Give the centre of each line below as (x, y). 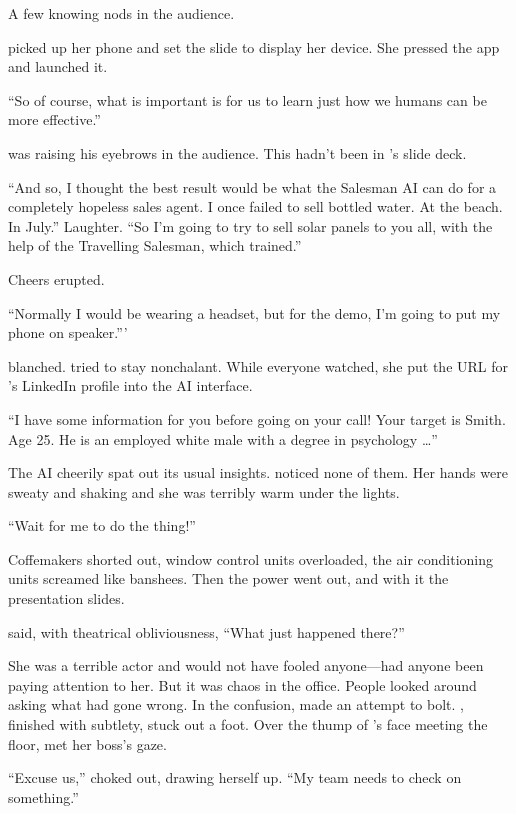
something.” (43, 796)
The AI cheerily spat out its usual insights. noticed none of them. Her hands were (258, 472)
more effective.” (54, 119)
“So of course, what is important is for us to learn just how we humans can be (247, 99)
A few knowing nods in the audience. (121, 13)
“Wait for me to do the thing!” (102, 525)
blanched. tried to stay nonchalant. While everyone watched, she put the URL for (258, 365)
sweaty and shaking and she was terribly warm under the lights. (204, 491)
